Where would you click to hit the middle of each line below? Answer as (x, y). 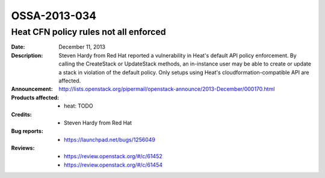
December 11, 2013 (82, 47)
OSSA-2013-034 (54, 16)
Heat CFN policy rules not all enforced (88, 32)
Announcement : (32, 89)
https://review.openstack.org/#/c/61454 (113, 165)
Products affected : (35, 97)
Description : (27, 55)
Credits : (22, 114)
